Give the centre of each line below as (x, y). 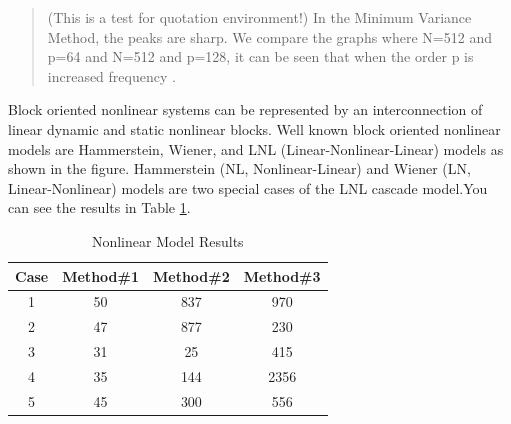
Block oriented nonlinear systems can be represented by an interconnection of (245, 109)
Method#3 (282, 275)
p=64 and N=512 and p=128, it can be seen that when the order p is (260, 56)
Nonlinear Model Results (167, 240)
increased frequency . (111, 75)
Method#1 (100, 275)
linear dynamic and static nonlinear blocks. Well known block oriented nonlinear (254, 128)
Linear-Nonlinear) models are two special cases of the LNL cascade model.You (248, 187)
